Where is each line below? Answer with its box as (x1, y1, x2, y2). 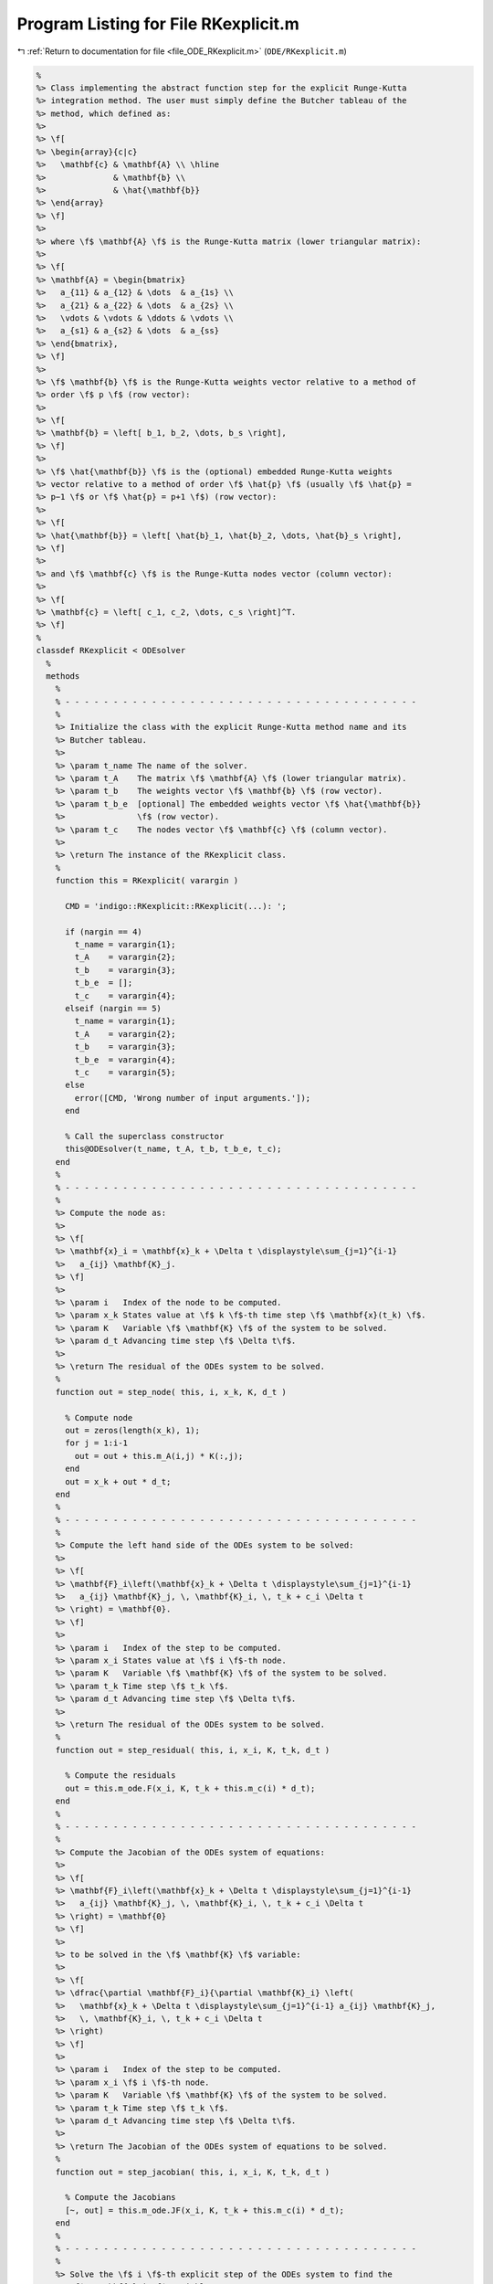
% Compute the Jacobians (65, 2193, 177, 2203)
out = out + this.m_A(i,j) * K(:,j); (74, 1451, 244, 1461)
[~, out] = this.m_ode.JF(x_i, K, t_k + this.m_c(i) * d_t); (65, 2205, 345, 2215)
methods (46, 671, 80, 681)
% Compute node (65, 1412, 133, 1422)
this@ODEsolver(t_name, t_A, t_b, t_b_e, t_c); (65, 1144, 282, 1155)
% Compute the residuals (65, 1771, 177, 1781)
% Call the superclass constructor (65, 1131, 225, 1141)
